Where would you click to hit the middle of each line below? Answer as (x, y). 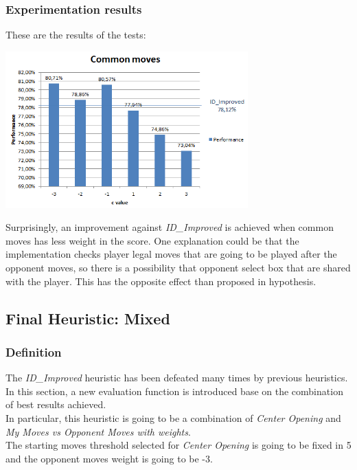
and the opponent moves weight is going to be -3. (109, 458)
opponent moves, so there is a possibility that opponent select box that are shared (178, 268)
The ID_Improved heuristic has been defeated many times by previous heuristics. (177, 378)
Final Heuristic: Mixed (88, 318)
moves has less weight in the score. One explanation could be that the (152, 240)
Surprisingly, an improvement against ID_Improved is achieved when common (170, 227)
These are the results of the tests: (76, 35)
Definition (34, 351)
